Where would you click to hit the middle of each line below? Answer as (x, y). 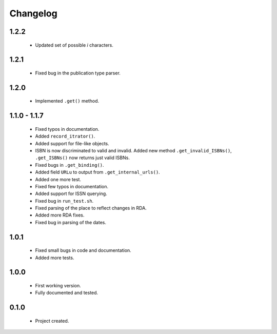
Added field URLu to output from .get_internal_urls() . (97, 172)
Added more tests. (55, 258)
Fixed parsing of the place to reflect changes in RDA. (91, 208)
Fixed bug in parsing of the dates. (71, 222)
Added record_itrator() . (65, 136)
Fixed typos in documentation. (67, 129)
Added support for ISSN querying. (71, 194)
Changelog (33, 13)
